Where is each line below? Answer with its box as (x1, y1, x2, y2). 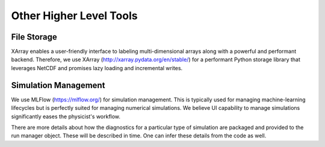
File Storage (11, 32, 57, 42)
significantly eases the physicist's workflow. (11, 113, 120, 120)
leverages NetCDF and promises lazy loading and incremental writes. (11, 64, 183, 71)
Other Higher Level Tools (11, 9, 138, 22)
